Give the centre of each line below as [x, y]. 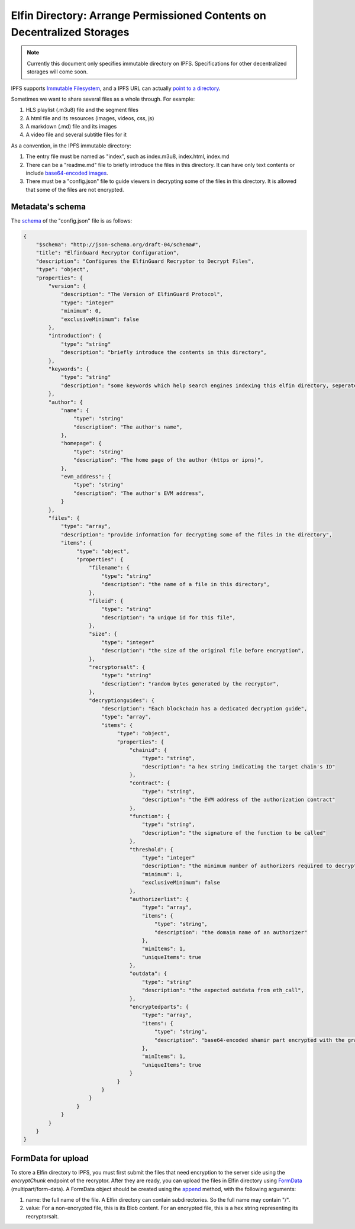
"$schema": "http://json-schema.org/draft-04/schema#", [119, 245]
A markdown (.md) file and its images [71, 127]
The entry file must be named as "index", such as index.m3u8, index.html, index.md [128, 156]
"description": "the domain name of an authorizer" [231, 932]
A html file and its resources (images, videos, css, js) [90, 118]
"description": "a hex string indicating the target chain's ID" [238, 766]
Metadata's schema [48, 206]
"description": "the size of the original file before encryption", [203, 651]
